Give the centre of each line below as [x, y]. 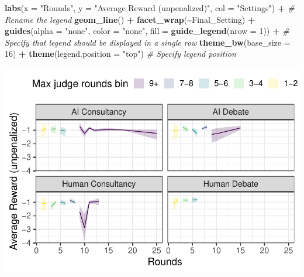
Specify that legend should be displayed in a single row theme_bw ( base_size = [148, 42]
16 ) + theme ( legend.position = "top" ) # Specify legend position [120, 54]
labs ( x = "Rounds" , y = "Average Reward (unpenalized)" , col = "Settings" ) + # [150, 8]
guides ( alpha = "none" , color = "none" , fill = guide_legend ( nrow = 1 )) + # [147, 31]
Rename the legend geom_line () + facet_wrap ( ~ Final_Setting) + [130, 19]
